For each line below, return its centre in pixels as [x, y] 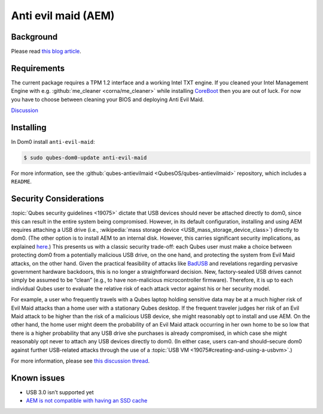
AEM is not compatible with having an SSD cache [87, 401]
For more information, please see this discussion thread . [80, 361]
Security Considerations [58, 199]
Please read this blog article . [46, 52]
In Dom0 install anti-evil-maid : [53, 142]
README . [22, 182]
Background [34, 37]
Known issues [38, 378]
